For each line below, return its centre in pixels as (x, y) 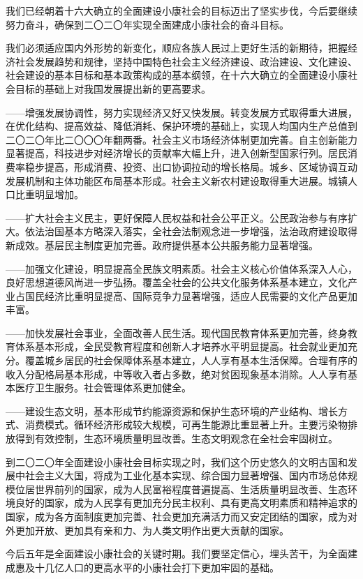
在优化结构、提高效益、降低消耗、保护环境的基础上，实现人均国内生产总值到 (181, 126)
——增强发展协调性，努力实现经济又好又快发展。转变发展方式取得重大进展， (181, 112)
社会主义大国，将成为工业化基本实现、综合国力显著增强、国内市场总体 (186, 475)
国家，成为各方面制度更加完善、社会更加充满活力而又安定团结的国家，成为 (177, 516)
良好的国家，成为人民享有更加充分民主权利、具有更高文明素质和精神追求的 (186, 503)
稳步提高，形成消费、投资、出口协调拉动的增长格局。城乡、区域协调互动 (191, 166)
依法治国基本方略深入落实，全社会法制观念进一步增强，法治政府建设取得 (191, 231)
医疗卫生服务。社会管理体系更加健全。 (103, 388)
